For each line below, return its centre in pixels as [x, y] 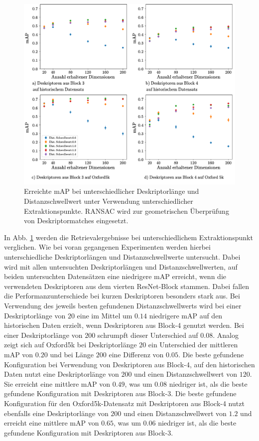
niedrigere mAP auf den [186, 315]
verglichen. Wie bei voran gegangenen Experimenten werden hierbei [107, 247]
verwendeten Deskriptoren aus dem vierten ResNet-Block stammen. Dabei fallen [127, 286]
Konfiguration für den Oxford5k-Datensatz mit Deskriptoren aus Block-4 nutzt [124, 403]
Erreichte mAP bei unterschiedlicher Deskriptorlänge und [112, 191]
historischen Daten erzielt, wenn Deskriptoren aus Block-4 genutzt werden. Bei [124, 325]
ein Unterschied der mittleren [193, 345]
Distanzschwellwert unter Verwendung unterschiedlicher [109, 201]
